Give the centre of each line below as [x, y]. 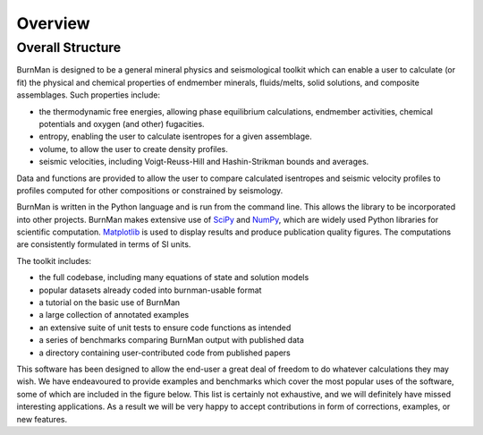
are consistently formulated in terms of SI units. [104, 244]
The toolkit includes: [54, 260]
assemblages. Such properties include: [89, 95]
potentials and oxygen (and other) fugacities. [122, 124]
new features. [42, 419]
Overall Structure [69, 47]
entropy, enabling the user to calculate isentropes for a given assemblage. [175, 136]
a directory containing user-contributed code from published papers [165, 353]
